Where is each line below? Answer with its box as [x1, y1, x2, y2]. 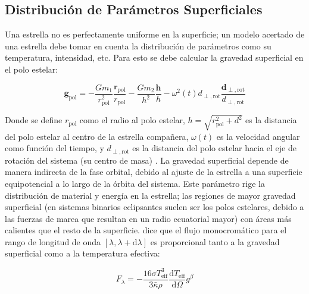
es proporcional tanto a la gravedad [150, 235, 280, 248]
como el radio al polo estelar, [79, 114, 185, 126]
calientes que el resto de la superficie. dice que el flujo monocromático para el [5, 224, 287, 236]
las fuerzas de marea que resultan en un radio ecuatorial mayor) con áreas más [5, 212, 292, 224]
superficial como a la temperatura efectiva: [5, 247, 160, 259]
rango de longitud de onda [5, 235, 101, 248]
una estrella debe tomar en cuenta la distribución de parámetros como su [5, 39, 271, 52]
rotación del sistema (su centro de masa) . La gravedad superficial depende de [5, 154, 289, 166]
